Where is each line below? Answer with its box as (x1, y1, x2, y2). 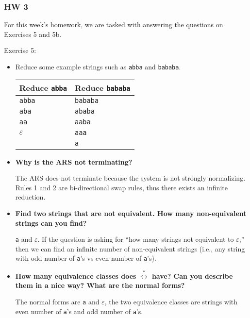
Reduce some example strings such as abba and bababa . (15, 62, 181, 71)
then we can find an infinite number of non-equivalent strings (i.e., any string (15, 243, 245, 253)
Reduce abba (19, 82, 67, 93)
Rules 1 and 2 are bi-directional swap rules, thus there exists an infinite (15, 182, 228, 192)
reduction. (15, 192, 46, 202)
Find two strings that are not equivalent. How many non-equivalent (15, 208, 247, 218)
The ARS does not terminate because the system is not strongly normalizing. (15, 173, 246, 183)
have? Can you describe (151, 270, 233, 281)
